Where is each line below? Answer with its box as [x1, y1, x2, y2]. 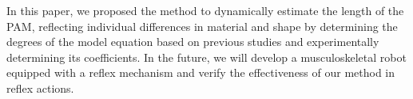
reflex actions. [6, 79, 74, 96]
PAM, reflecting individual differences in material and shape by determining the [6, 17, 398, 34]
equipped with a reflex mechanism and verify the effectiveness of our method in [6, 64, 395, 81]
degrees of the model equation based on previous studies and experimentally [6, 33, 379, 50]
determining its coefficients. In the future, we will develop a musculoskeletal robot [6, 48, 407, 65]
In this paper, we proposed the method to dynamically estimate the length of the [6, 2, 404, 18]
